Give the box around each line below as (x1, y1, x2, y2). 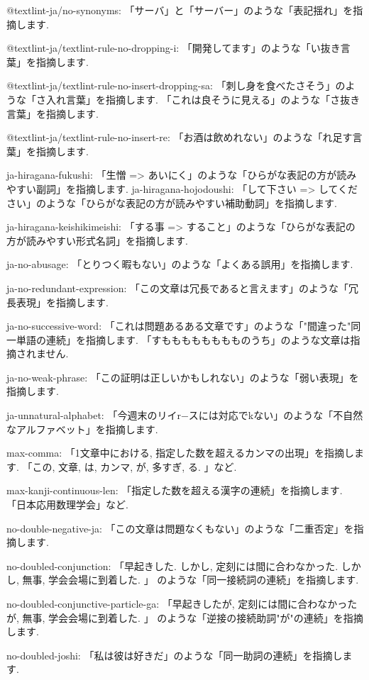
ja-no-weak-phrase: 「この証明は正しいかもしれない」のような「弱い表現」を (6, 369, 359, 384)
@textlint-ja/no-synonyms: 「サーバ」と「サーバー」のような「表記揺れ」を (6, 3, 353, 17)
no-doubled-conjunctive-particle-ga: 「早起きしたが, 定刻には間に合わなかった (6, 596, 358, 611)
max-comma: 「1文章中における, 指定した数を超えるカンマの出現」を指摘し (6, 445, 354, 460)
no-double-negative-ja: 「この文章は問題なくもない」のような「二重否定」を (6, 520, 354, 535)
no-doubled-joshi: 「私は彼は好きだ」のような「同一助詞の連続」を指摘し (6, 647, 343, 662)
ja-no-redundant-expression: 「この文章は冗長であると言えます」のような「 (6, 280, 348, 295)
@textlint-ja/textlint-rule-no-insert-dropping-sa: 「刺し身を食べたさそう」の (6, 78, 346, 93)
